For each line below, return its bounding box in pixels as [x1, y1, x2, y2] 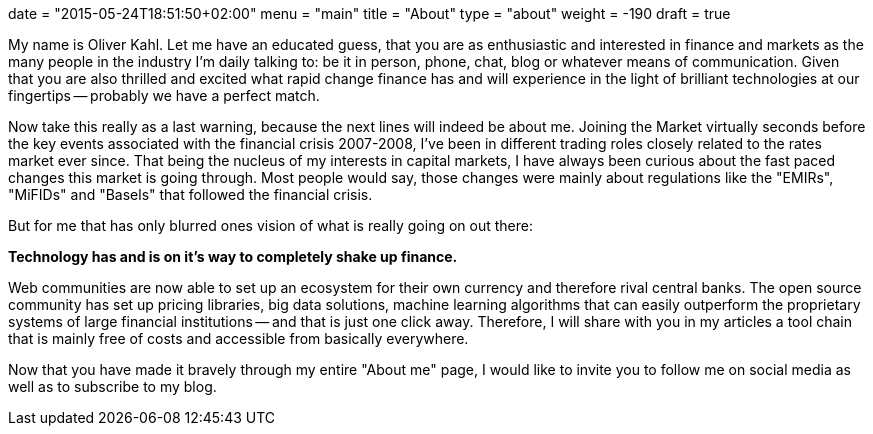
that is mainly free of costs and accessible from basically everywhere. [8, 330, 469, 347]
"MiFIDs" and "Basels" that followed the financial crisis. [8, 186, 373, 203]
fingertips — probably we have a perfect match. [8, 87, 320, 104]
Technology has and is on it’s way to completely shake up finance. [8, 248, 458, 265]
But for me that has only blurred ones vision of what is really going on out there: [8, 217, 533, 234]
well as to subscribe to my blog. [8, 378, 217, 395]
